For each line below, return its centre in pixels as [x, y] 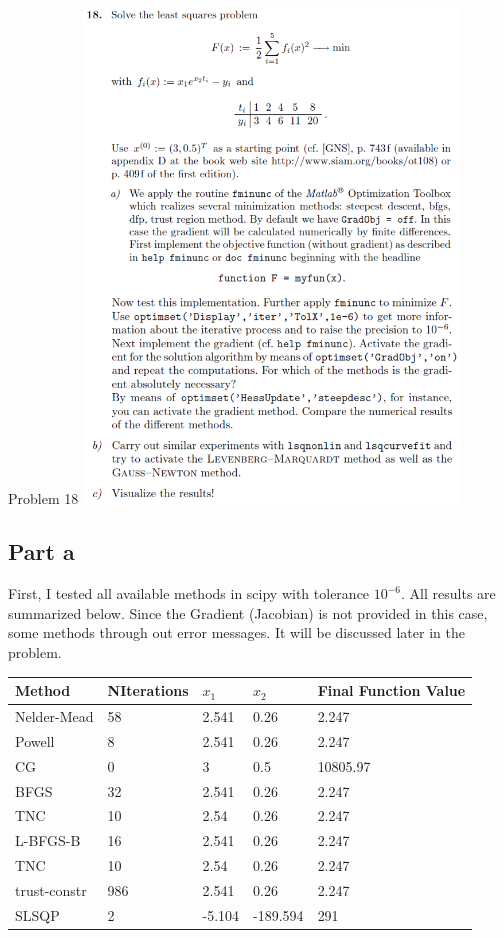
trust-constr [51, 889]
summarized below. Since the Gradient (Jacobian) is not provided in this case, [248, 612]
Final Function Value [391, 690]
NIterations [148, 690]
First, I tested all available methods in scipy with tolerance [189, 593]
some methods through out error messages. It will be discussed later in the [236, 632]
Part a [41, 551]
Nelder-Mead [54, 716]
